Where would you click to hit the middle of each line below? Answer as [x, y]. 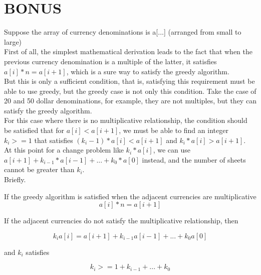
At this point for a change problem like [64, 150]
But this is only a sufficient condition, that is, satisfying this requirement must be [129, 81]
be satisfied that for [34, 130]
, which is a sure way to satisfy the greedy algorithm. [148, 71]
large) [13, 41]
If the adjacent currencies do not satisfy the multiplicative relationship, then [121, 221]
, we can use [172, 150]
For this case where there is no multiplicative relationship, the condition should [126, 120]
